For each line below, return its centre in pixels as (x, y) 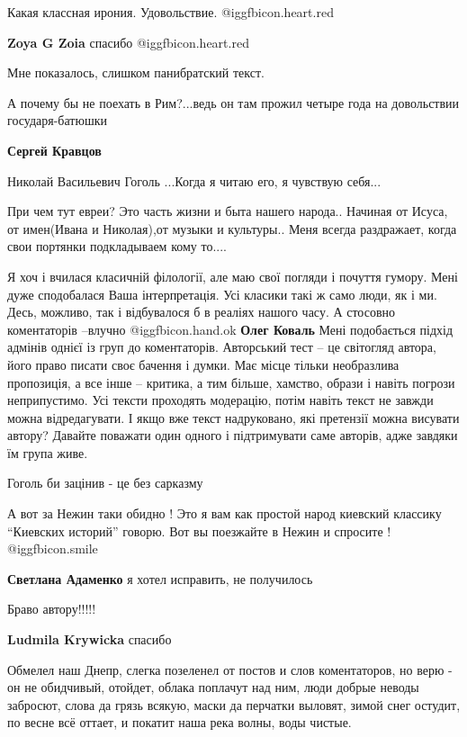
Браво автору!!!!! (52, 609)
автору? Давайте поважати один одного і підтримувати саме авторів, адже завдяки (233, 435)
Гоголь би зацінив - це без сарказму (105, 483)
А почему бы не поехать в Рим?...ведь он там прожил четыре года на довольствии (233, 102)
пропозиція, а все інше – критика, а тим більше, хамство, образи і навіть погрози (231, 382)
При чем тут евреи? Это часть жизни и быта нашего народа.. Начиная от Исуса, (228, 211)
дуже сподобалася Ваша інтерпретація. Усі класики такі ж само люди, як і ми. (222, 294)
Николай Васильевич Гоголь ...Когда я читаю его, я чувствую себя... (194, 180)
